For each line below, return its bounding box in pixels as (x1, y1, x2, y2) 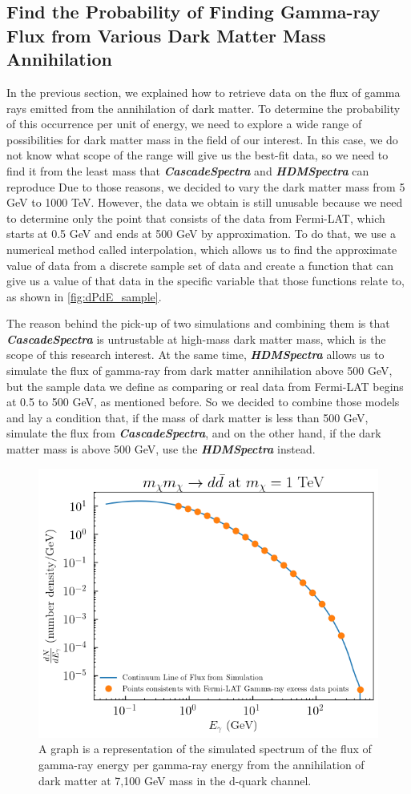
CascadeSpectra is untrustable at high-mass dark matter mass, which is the (6, 330, 386, 347)
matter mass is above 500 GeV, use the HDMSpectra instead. (6, 441, 316, 457)
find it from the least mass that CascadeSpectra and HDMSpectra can (6, 162, 369, 179)
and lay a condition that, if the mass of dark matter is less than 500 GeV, (6, 409, 369, 425)
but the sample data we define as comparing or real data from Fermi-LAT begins (6, 377, 404, 394)
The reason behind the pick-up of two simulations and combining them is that (6, 315, 390, 332)
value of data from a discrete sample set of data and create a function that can (6, 256, 393, 273)
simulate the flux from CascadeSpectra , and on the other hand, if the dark (6, 425, 381, 441)
